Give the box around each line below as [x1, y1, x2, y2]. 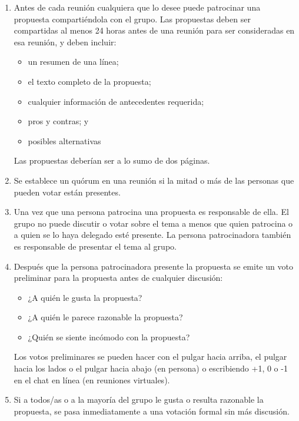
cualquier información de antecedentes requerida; [28, 95, 204, 107]
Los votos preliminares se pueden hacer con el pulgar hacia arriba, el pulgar [14, 350, 287, 363]
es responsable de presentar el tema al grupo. [14, 240, 177, 252]
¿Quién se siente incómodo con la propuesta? [28, 330, 190, 343]
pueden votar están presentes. [14, 185, 121, 198]
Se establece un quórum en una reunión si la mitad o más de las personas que [14, 174, 294, 186]
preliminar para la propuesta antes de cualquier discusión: [14, 271, 223, 284]
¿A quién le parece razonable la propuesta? [28, 311, 183, 323]
